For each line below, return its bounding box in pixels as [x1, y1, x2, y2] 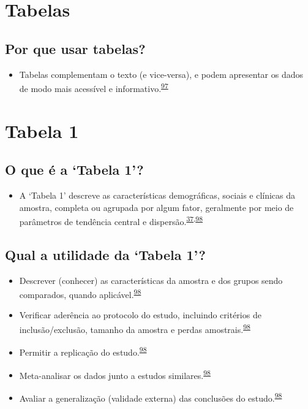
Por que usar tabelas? [5, 39, 146, 58]
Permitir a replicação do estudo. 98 [19, 344, 147, 358]
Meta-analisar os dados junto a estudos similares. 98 [19, 367, 211, 381]
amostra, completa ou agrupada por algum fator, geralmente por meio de [19, 201, 294, 213]
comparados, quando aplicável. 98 [19, 286, 141, 300]
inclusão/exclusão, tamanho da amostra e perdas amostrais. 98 [19, 321, 250, 335]
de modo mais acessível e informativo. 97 [19, 80, 168, 94]
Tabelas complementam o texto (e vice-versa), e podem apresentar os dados [19, 67, 303, 80]
